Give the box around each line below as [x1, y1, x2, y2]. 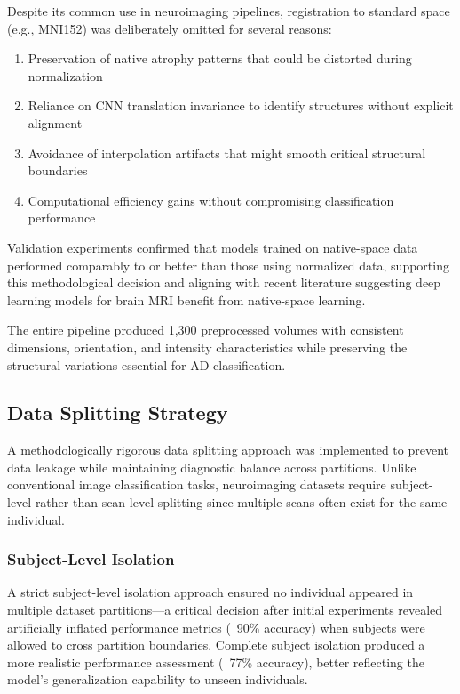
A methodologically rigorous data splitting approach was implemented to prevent [7, 440, 449, 459]
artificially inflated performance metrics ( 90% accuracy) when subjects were [7, 617, 425, 636]
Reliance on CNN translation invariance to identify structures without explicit [28, 96, 454, 115]
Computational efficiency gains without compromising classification [28, 190, 394, 209]
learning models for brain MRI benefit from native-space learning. [7, 290, 366, 309]
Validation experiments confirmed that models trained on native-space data [7, 238, 418, 256]
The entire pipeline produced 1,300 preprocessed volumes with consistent [7, 320, 404, 339]
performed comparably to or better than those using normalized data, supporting [7, 255, 449, 274]
